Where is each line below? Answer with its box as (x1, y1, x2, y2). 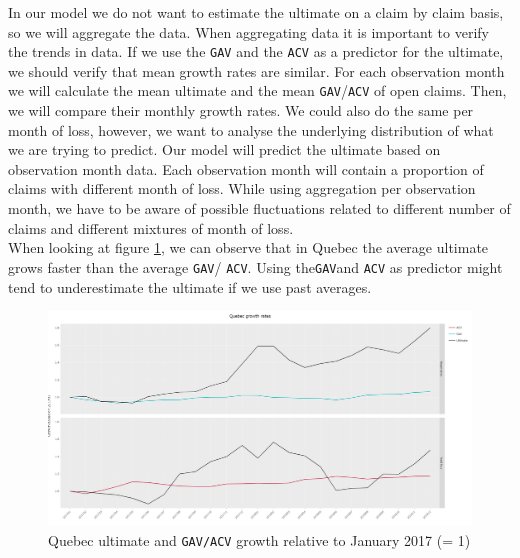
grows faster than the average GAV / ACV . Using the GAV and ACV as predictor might (8, 256, 503, 277)
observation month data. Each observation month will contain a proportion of (8, 158, 484, 179)
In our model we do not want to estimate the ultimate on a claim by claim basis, (8, 2, 504, 22)
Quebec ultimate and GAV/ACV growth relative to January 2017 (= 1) (48, 529, 471, 550)
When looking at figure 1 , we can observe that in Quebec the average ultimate (8, 237, 489, 258)
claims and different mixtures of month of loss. (8, 217, 294, 238)
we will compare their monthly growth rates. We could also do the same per (8, 100, 474, 121)
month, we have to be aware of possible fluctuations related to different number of (8, 198, 511, 219)
